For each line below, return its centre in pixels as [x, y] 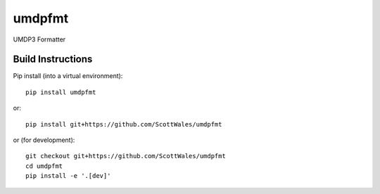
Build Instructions [53, 59]
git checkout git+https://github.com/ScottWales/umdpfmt [126, 156]
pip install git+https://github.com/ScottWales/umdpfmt [124, 124]
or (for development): [44, 140]
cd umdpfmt [44, 166]
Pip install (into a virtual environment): [68, 76]
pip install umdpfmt [61, 92]
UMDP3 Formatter [39, 39]
